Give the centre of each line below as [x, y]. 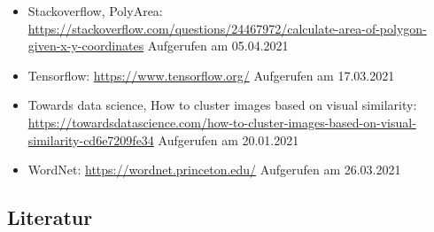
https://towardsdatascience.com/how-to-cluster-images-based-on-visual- [222, 122]
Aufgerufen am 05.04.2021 [218, 46]
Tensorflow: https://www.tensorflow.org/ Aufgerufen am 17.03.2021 [211, 75]
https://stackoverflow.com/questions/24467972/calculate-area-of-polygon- [227, 28]
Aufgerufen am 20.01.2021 [229, 139]
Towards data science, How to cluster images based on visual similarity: [222, 105]
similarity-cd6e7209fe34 [91, 139]
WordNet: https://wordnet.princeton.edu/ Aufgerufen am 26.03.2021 [214, 170]
